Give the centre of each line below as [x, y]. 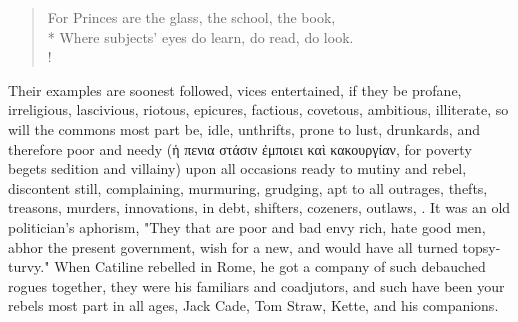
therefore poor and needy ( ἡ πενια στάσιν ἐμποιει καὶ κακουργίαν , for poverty [240, 148]
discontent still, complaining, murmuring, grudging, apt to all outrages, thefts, [248, 187]
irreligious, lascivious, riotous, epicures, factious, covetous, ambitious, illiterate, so [258, 109]
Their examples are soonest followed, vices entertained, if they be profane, [235, 89]
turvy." [29, 266]
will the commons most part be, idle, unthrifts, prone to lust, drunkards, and [244, 128]
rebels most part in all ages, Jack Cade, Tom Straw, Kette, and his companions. [253, 305]
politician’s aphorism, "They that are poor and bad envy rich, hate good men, [247, 226]
